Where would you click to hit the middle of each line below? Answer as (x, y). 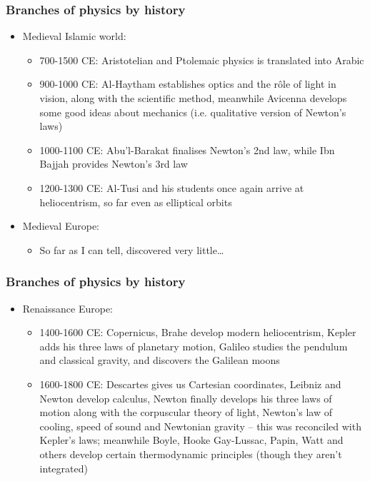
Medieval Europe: (61, 226)
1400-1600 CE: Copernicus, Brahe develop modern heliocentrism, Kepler (198, 332)
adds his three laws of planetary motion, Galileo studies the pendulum (194, 346)
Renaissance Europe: (67, 308)
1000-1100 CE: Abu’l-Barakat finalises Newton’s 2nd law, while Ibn (187, 150)
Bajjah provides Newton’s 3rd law (114, 164)
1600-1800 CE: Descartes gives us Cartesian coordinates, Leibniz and (190, 384)
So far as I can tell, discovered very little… (132, 249)
